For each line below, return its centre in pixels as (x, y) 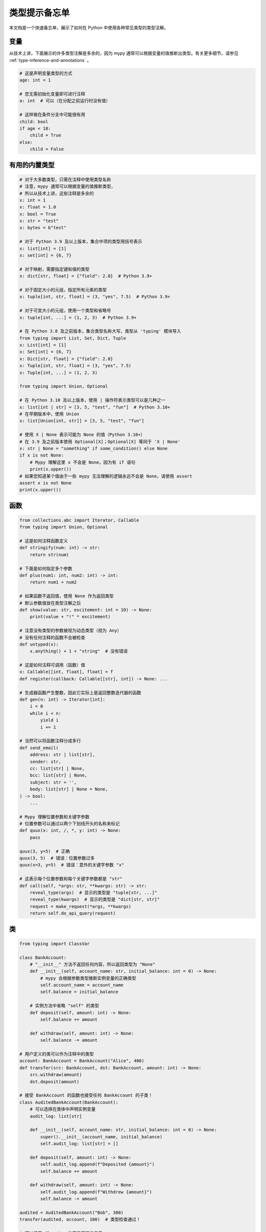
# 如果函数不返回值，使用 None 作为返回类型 (67, 596)
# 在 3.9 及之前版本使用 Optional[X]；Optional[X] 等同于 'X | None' (100, 442)
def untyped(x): (39, 644)
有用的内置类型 (32, 165)
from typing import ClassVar (55, 943)
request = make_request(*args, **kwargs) (81, 906)
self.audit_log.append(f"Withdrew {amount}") (96, 1192)
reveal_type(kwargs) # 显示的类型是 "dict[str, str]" (95, 900)
